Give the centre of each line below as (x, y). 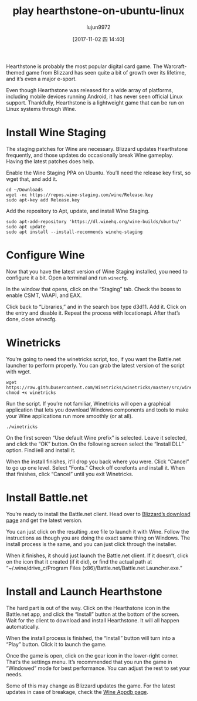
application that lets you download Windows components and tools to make (97, 410)
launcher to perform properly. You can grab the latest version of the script (95, 365)
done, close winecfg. (31, 319)
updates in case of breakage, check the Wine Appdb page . (77, 692)
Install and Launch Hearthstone (84, 592)
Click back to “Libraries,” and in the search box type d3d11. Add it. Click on (96, 306)
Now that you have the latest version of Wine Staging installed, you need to (97, 271)
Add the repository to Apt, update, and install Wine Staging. (78, 211)
